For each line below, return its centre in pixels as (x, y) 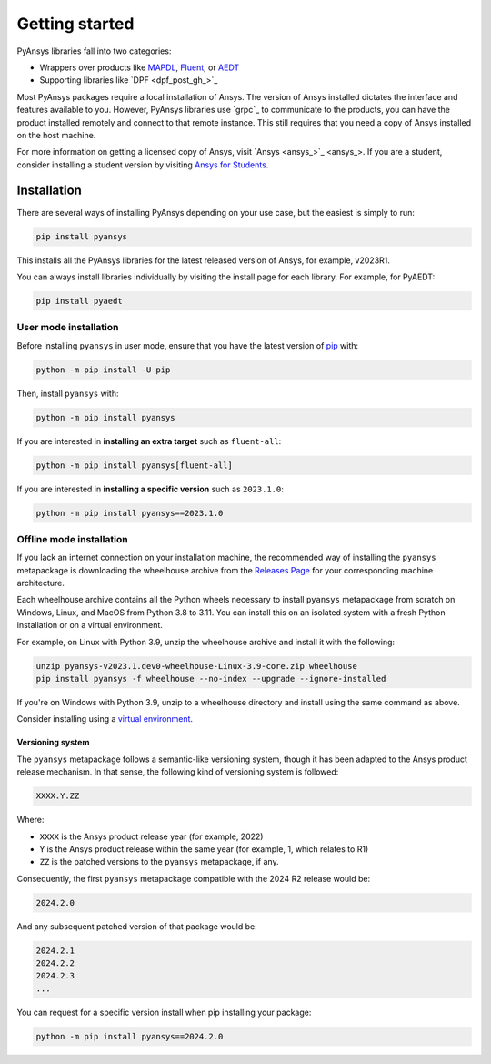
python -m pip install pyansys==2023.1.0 (130, 513)
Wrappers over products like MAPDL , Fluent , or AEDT (140, 67)
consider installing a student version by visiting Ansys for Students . (143, 165)
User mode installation (68, 328)
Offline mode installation (72, 539)
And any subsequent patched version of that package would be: (137, 926)
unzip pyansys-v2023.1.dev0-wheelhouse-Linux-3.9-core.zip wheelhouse (197, 666)
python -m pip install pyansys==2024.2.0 (130, 1036)
